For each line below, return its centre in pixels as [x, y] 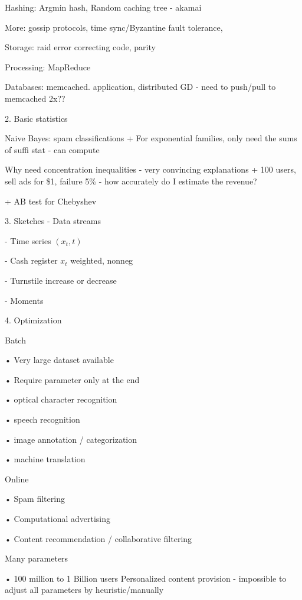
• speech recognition [42, 419]
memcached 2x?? [35, 98]
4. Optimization [33, 320]
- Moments [24, 300]
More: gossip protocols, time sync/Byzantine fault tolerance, [114, 27]
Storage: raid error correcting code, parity [80, 47]
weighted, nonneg [102, 260]
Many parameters [37, 558]
